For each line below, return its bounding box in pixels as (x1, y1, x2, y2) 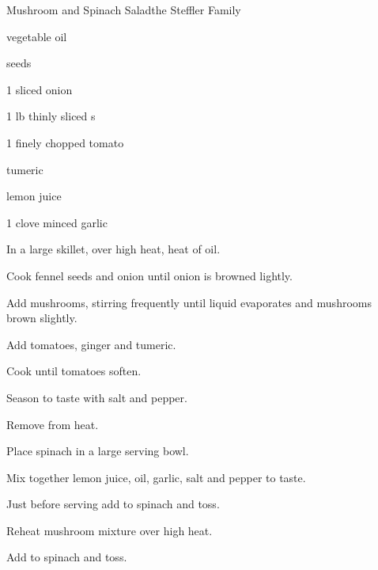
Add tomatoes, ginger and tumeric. (6, 336, 176, 352)
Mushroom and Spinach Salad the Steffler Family (6, 2, 241, 17)
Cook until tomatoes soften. (6, 363, 142, 379)
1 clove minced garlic (6, 214, 108, 230)
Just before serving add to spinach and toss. (6, 496, 220, 512)
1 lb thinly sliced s (6, 108, 96, 124)
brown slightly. (6, 310, 77, 326)
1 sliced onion (6, 81, 73, 97)
